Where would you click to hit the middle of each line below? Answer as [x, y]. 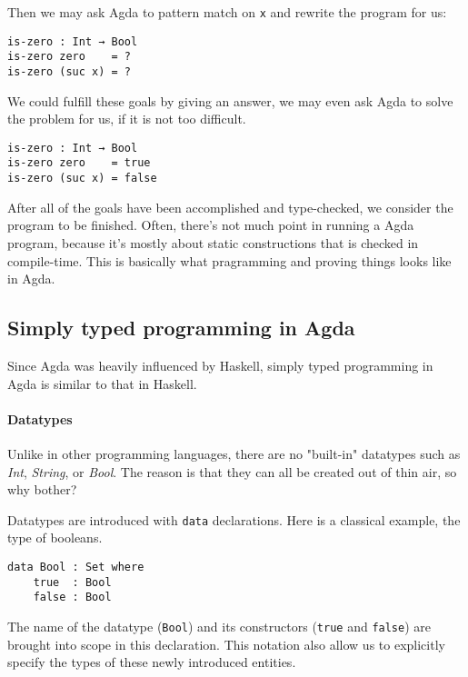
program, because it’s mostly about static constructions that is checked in [213, 242]
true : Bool [72, 582]
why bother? [42, 489]
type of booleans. [55, 538]
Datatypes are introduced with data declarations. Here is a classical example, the [234, 519]
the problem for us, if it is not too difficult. [127, 119]
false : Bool [72, 597]
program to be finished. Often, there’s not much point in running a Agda [211, 225]
